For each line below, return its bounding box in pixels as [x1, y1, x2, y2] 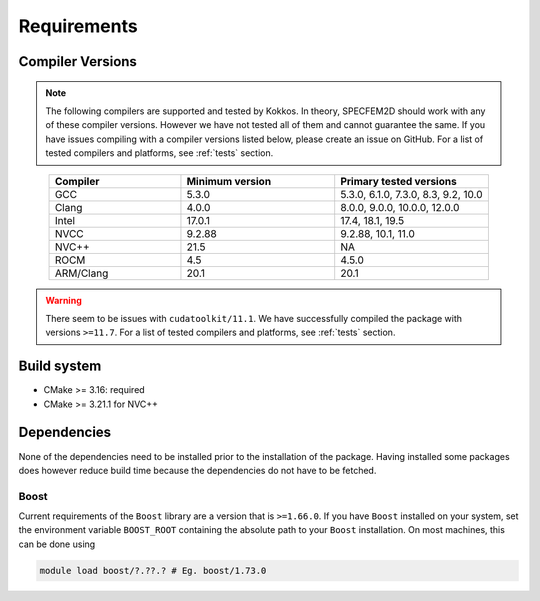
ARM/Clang [54, 266, 109, 280]
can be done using [18, 538, 96, 550]
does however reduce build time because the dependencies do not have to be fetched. [18, 464, 377, 476]
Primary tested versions [340, 174, 457, 188]
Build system [18, 358, 102, 375]
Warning [45, 294, 82, 306]
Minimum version [186, 174, 272, 188]
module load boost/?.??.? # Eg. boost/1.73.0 [39, 565, 267, 576]
